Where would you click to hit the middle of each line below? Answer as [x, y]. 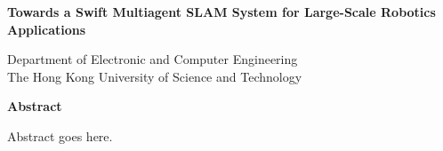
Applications [47, 29]
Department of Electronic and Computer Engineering [153, 59]
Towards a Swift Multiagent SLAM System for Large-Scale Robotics [221, 12]
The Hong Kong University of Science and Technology [155, 76]
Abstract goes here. [60, 135]
